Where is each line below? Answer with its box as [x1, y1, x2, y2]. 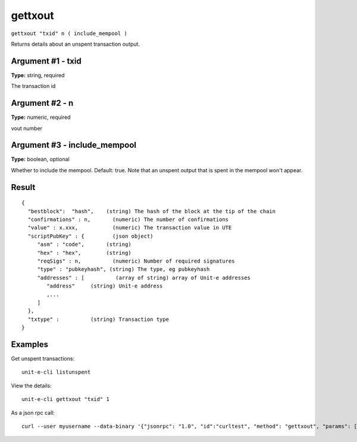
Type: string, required [11, 71, 65, 78]
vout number [11, 125, 43, 132]
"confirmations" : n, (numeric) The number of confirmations [27, 216, 229, 223]
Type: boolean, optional [11, 156, 70, 163]
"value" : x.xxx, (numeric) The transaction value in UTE [27, 225, 232, 231]
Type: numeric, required [11, 113, 71, 121]
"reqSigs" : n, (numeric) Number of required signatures [37, 257, 235, 264]
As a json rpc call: [11, 409, 55, 416]
